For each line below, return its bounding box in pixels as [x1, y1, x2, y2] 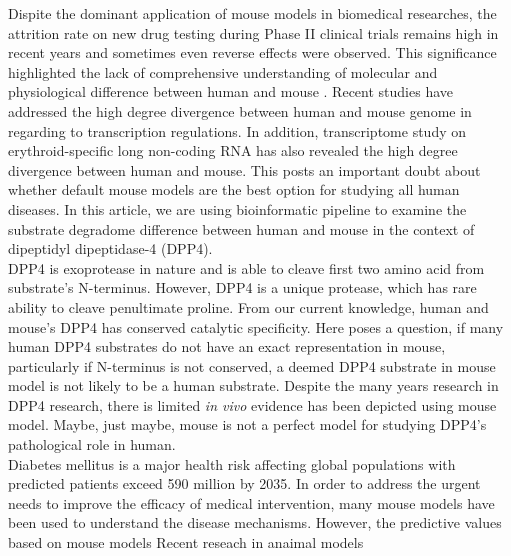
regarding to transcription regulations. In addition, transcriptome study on [8, 120, 467, 141]
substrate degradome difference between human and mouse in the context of [8, 218, 475, 239]
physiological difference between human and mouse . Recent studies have [8, 81, 453, 102]
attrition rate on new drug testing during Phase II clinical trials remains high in [8, 22, 499, 43]
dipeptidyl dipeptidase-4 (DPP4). [8, 238, 213, 259]
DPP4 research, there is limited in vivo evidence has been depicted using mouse [8, 394, 497, 415]
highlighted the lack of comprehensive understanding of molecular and [8, 61, 438, 82]
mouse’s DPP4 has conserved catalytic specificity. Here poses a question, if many [8, 316, 504, 337]
